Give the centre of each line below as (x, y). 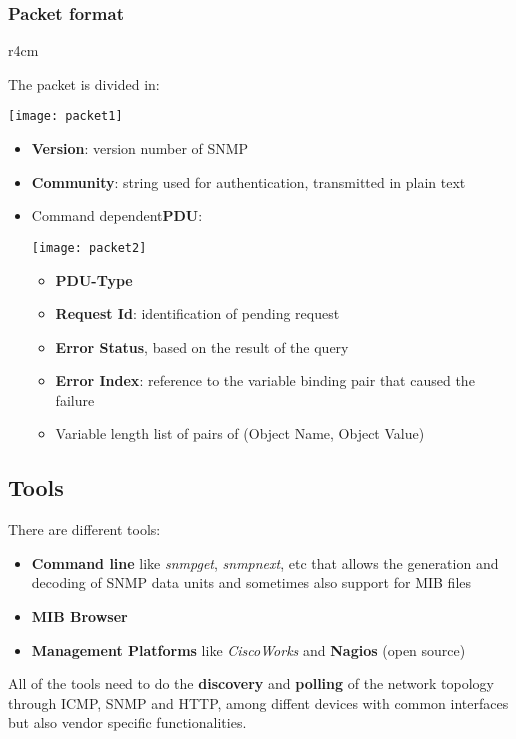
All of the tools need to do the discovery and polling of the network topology (251, 683)
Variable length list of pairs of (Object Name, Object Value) (240, 433)
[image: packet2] (89, 247)
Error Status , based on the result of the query (202, 346)
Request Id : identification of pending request (197, 313)
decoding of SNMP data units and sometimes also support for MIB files (251, 582)
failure (75, 399)
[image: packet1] (65, 116)
